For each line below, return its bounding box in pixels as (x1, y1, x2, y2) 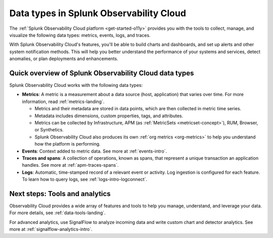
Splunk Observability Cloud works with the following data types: (9, 82, 143, 88)
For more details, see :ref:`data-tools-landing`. (9, 210, 106, 216)
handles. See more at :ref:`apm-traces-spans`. (22, 162, 119, 168)
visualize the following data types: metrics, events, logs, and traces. (9, 32, 151, 38)
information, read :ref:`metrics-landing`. (22, 99, 105, 105)
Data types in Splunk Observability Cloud (9, 8, 187, 19)
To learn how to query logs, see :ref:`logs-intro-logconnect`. (22, 176, 148, 182)
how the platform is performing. (34, 141, 101, 147)
